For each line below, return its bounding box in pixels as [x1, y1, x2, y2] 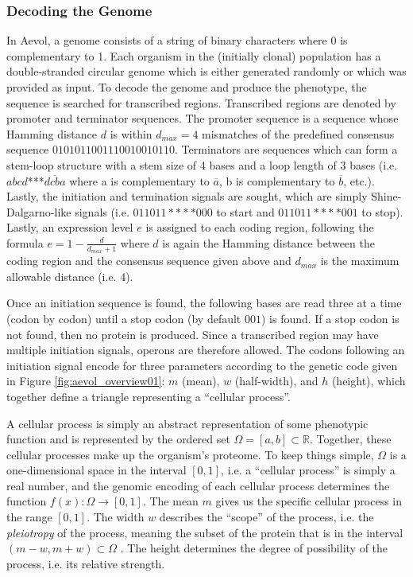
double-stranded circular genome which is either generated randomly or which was [6, 63, 407, 80]
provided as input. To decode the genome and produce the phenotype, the [6, 79, 367, 95]
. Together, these [310, 431, 392, 447]
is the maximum [320, 252, 399, 269]
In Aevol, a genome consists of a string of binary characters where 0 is [6, 32, 348, 49]
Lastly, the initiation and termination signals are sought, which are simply [6, 188, 368, 205]
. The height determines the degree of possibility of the [120, 540, 388, 556]
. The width [87, 509, 145, 525]
